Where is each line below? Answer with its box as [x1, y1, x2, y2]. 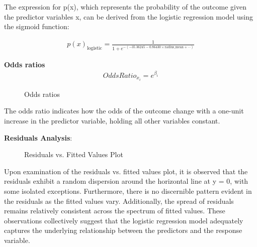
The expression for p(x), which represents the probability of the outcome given [4, 2, 246, 12]
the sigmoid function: [4, 21, 69, 32]
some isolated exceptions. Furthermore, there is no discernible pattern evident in [4, 186, 252, 196]
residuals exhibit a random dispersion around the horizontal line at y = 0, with [4, 176, 248, 186]
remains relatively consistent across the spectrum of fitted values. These [4, 205, 225, 216]
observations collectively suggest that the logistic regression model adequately [4, 215, 243, 225]
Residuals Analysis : [4, 132, 72, 143]
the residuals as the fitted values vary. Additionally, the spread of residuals [4, 195, 234, 206]
